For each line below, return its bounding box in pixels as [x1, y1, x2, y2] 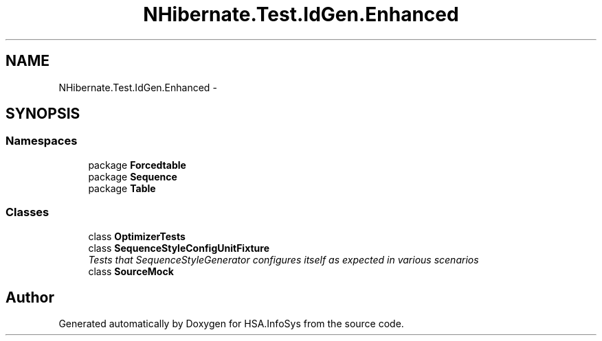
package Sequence [88, 170, 177, 183]
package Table [88, 182, 156, 194]
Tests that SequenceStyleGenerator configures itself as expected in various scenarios [88, 253, 479, 266]
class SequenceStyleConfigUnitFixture [88, 242, 270, 254]
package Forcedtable [88, 158, 186, 171]
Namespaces [5, 134, 78, 148]
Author [5, 288, 54, 306]
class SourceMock [88, 265, 174, 277]
